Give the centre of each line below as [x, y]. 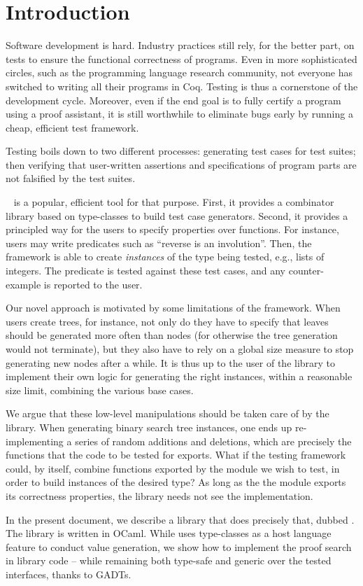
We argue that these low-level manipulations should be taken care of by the [168, 413]
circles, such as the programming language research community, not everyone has [179, 72]
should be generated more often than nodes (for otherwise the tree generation [172, 335]
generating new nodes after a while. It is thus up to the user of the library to [171, 362]
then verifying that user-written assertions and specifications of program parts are [181, 164]
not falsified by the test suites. [71, 178]
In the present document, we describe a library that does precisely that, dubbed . [180, 519]
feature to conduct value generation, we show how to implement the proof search [179, 546]
